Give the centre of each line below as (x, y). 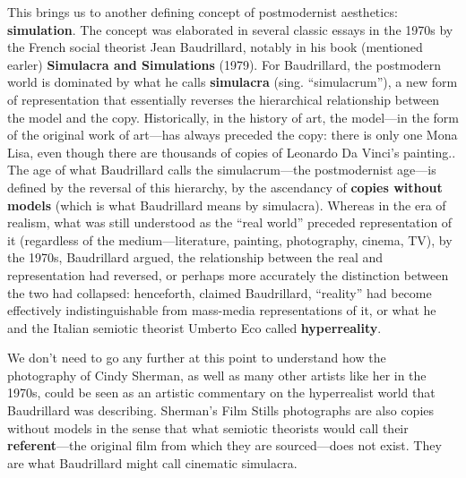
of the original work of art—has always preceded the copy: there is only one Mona (233, 135)
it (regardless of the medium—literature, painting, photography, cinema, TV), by (230, 239)
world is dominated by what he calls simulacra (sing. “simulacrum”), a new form (233, 82)
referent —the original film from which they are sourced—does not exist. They (224, 445)
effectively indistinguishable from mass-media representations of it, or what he (222, 310)
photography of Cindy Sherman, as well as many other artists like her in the (217, 375)
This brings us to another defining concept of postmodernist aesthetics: (203, 12)
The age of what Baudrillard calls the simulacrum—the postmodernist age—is (222, 170)
